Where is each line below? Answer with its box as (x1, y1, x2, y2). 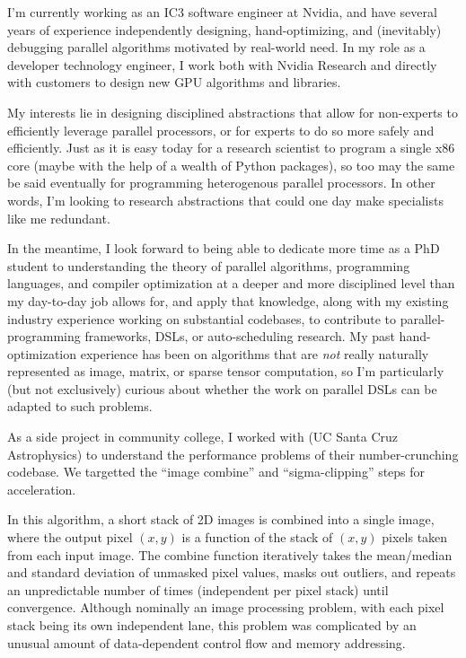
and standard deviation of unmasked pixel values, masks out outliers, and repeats (7, 563, 456, 582)
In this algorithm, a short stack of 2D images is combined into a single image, (7, 510, 435, 529)
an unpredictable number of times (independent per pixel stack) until (7, 580, 389, 599)
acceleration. (7, 479, 76, 498)
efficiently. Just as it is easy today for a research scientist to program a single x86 (7, 138, 455, 157)
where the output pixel (7, 528, 133, 547)
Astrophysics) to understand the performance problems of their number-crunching (7, 444, 459, 463)
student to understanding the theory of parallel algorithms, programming (7, 256, 410, 275)
